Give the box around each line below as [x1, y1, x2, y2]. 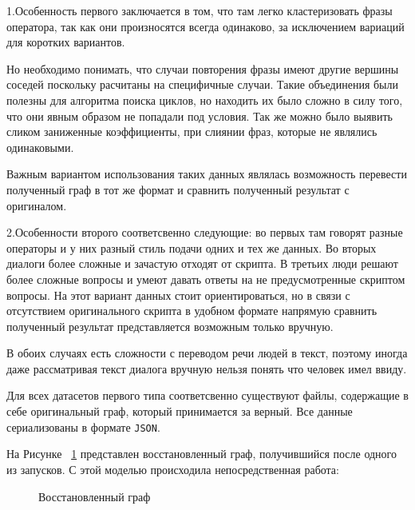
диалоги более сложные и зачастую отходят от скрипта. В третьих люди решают [6, 255, 398, 272]
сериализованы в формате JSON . [6, 418, 160, 435]
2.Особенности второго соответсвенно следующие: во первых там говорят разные [6, 224, 403, 241]
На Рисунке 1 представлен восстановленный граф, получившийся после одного [6, 445, 397, 462]
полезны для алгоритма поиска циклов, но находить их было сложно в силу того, [6, 91, 403, 108]
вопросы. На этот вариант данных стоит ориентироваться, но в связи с [6, 286, 350, 303]
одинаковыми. [6, 138, 74, 155]
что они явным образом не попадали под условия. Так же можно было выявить [6, 107, 393, 124]
